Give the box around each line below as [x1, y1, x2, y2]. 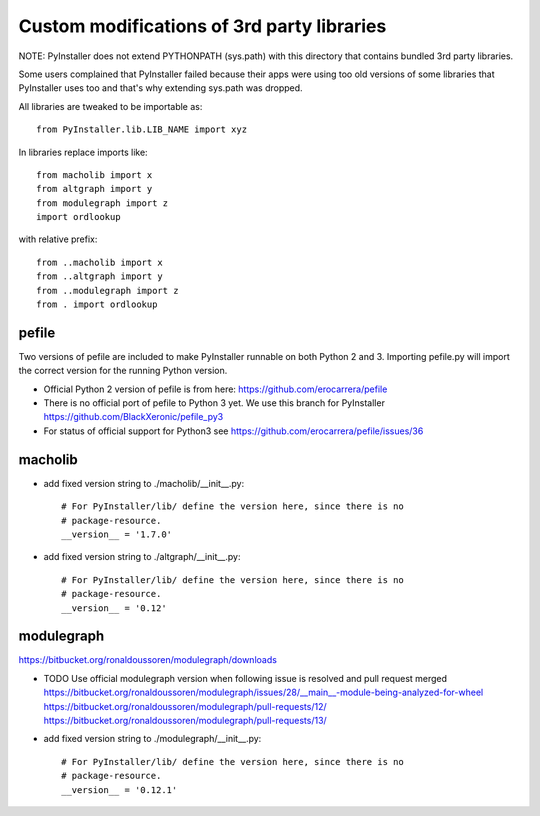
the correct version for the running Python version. [18, 365, 228, 377]
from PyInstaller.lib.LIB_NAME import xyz [36, 124, 248, 135]
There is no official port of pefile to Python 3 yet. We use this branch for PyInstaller [43, 397, 385, 409]
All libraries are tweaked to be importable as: [18, 100, 203, 112]
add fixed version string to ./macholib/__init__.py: [43, 477, 245, 489]
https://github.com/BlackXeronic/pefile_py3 [43, 411, 224, 423]
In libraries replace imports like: [18, 146, 149, 158]
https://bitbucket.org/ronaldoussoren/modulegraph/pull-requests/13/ [43, 714, 327, 726]
